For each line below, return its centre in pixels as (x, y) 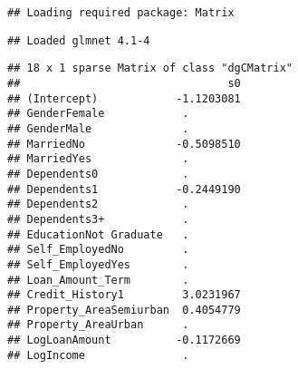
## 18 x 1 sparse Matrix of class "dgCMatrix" (150, 68)
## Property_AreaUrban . (98, 325)
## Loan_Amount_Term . (98, 280)
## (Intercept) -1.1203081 (124, 98)
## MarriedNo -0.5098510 (124, 144)
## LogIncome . (98, 355)
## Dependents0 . (98, 174)
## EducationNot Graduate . (98, 234)
